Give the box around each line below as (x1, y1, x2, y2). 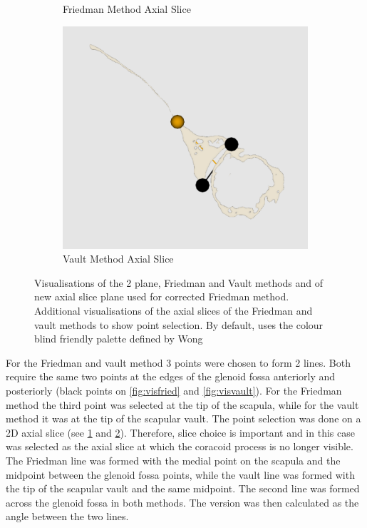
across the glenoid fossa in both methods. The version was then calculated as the (6, 494, 359, 509)
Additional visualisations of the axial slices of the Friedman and (34, 303, 313, 318)
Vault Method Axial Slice (63, 251, 174, 266)
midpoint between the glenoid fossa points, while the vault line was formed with (6, 467, 355, 482)
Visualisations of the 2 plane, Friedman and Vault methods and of (34, 275, 324, 290)
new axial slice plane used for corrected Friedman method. (34, 289, 289, 304)
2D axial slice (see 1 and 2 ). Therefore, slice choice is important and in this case (6, 425, 355, 440)
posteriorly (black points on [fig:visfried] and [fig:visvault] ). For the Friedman (6, 382, 342, 397)
